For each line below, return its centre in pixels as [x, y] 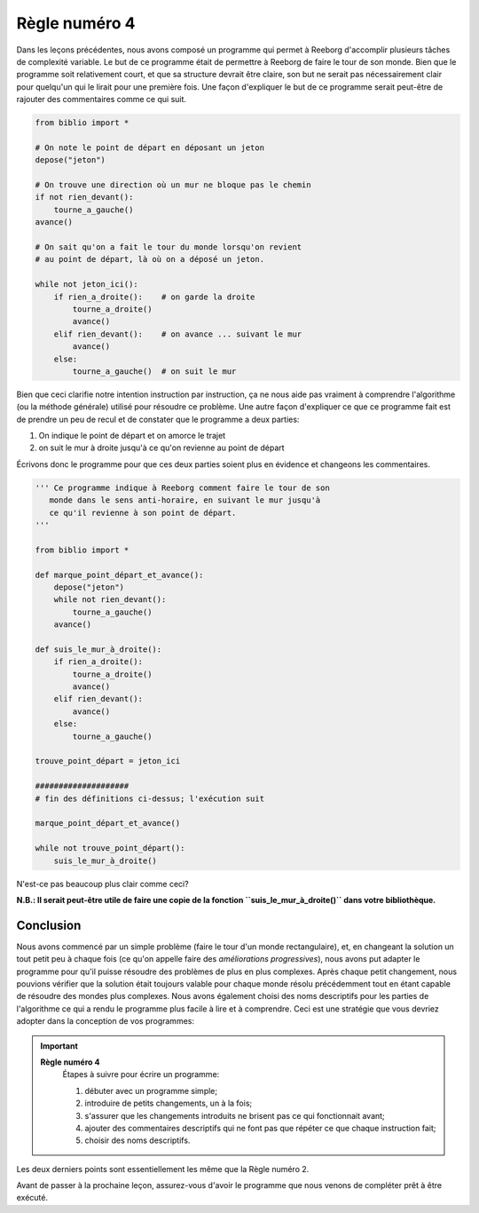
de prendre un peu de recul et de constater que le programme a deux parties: [158, 419]
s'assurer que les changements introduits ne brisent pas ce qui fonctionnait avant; [235, 1115]
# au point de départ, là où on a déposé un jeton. [150, 259]
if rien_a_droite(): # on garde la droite [154, 297]
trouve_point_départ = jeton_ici [108, 761]
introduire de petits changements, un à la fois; [169, 1103]
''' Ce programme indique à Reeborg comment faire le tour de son [182, 488]
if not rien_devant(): [84, 197]
